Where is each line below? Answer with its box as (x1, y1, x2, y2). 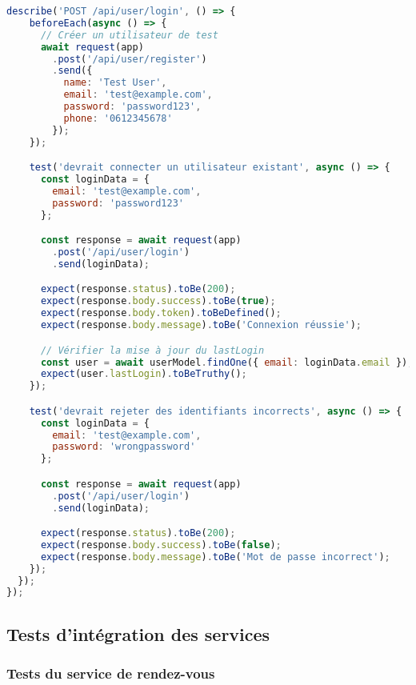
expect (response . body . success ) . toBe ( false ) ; (40, 539, 282, 551)
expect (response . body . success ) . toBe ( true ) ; (40, 295, 276, 307)
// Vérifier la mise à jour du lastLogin (40, 344, 265, 356)
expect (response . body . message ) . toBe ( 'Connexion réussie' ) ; (40, 319, 362, 331)
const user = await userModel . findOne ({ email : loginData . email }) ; (40, 356, 414, 368)
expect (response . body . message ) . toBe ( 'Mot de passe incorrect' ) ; (40, 551, 390, 563)
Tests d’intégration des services (6, 621, 270, 646)
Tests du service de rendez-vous (6, 663, 215, 683)
